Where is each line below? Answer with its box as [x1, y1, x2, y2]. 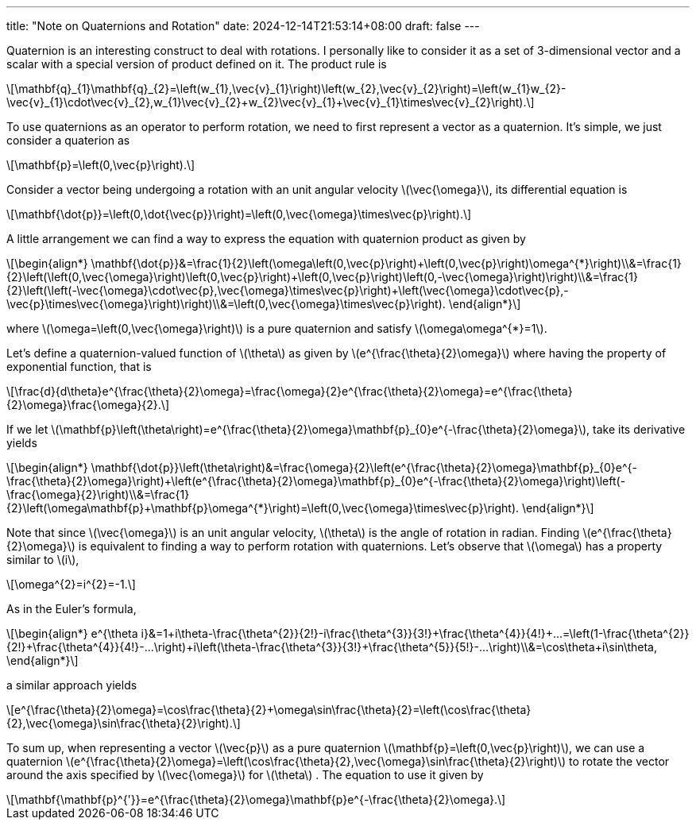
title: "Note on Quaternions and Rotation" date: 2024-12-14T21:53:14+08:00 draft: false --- [6, 19, 480, 33]
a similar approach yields [6, 678, 137, 692]
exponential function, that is [6, 360, 152, 373]
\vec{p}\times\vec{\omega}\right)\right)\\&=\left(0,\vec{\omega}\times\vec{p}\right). [6, 297, 446, 311]
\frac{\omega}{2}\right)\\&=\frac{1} [6, 488, 190, 501]
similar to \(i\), [6, 553, 79, 566]
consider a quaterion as [6, 133, 130, 147]
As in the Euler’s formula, [6, 602, 137, 616]
